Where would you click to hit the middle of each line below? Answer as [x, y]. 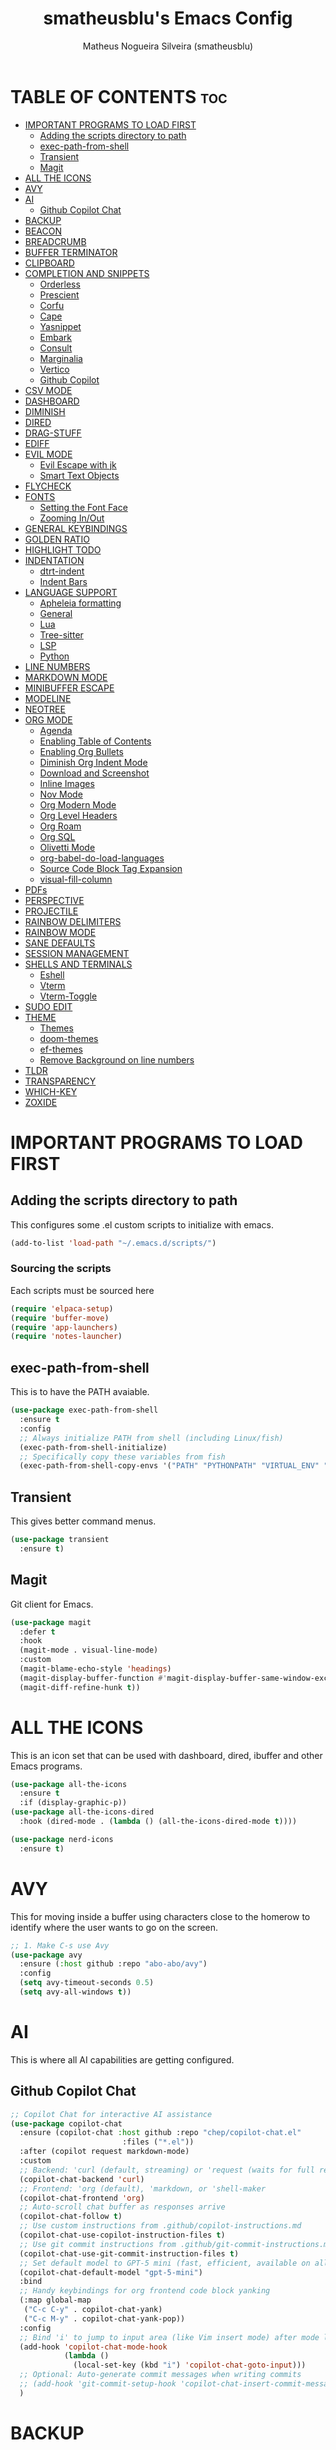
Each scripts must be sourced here [82, 1290]
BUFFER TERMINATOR [71, 252]
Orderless [60, 284]
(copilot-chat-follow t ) [71, 2217]
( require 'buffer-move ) [60, 1318]
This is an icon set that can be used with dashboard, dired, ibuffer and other [166, 1755]
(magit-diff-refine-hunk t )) [80, 1687]
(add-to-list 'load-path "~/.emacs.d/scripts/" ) [113, 1243]
